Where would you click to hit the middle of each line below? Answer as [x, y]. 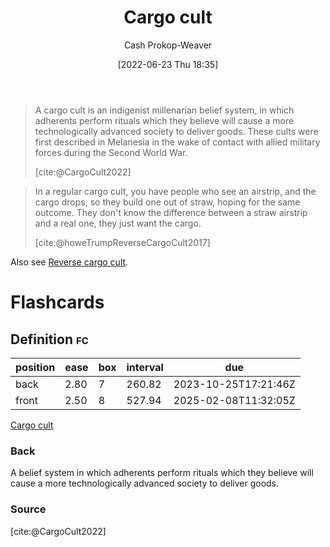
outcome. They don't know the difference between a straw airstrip [171, 212]
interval [145, 367]
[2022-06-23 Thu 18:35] [168, 64]
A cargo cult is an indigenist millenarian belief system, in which [164, 110]
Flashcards [57, 302]
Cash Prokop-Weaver [168, 45]
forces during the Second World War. [111, 152]
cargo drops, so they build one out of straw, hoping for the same [167, 202]
